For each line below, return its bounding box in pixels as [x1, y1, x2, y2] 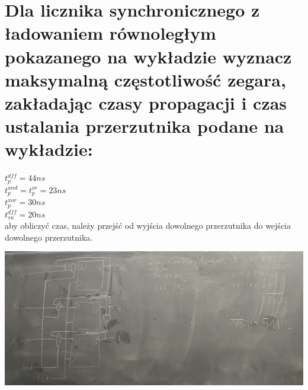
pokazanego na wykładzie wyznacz [5, 44, 292, 68]
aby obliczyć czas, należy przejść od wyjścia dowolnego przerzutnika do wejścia [5, 219, 291, 232]
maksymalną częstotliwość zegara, [5, 67, 286, 91]
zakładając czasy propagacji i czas [5, 90, 287, 114]
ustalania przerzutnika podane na [5, 114, 284, 138]
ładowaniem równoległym [5, 21, 216, 45]
